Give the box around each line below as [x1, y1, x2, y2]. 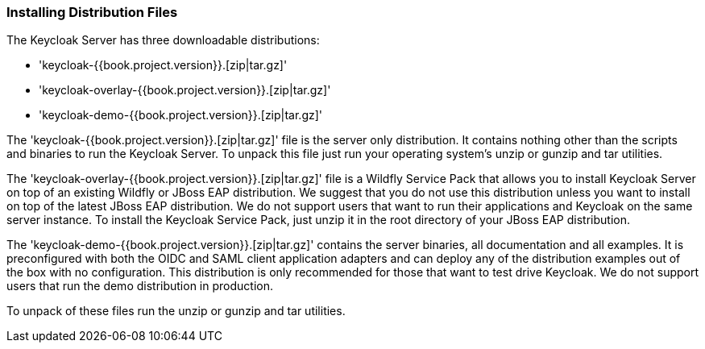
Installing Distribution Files [6, 4, 178, 20]
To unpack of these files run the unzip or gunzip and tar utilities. [6, 304, 346, 318]
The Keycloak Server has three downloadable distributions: [6, 33, 320, 48]
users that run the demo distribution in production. [6, 279, 273, 293]
